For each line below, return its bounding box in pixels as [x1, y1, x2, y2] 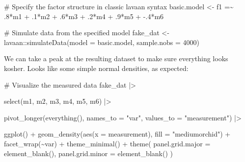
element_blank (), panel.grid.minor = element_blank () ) [4, 148, 173, 158]
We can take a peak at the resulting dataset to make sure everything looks [4, 53, 228, 64]
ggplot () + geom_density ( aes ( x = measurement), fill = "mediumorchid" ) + [4, 129, 231, 139]
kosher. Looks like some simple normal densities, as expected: [4, 63, 189, 73]
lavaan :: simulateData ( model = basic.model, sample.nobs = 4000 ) [4, 37, 200, 47]
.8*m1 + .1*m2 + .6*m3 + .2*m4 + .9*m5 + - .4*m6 [4, 11, 164, 21]
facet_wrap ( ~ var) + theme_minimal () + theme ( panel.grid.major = [4, 138, 211, 148]
